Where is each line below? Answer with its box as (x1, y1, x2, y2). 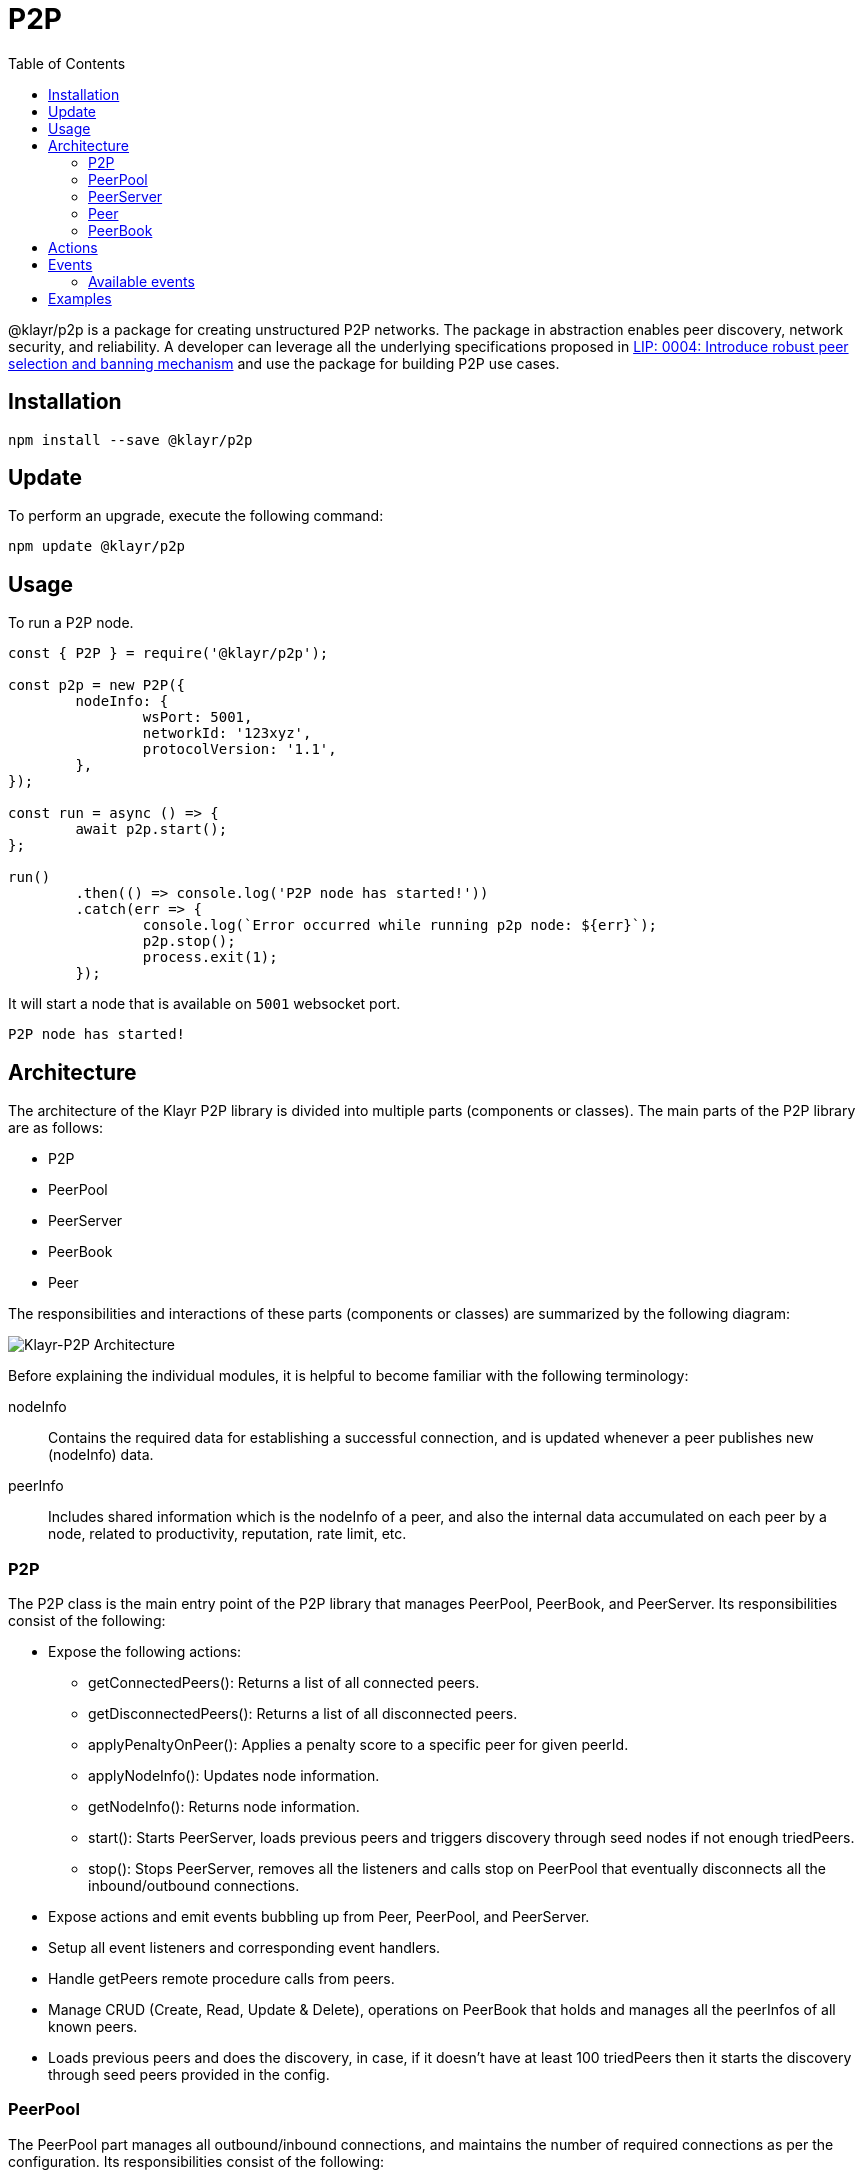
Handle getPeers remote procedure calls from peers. (48, 1969, 395, 1987)
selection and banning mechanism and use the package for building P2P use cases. (8, 354, 560, 372)
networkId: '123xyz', (142, 725, 312, 742)
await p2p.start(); (75, 821, 228, 838)
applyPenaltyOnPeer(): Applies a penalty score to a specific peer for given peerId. (88, 1735, 629, 1753)
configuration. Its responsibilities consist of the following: (8, 2152, 385, 2170)
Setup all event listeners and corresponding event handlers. (48, 1938, 441, 1956)
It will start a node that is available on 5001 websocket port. (8, 995, 401, 1013)
